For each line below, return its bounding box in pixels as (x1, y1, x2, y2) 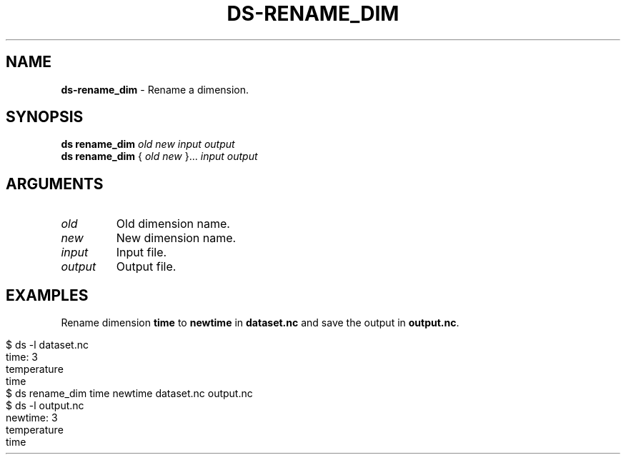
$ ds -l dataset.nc (6, 339, 89, 351)
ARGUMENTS (6, 174, 104, 193)
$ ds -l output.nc (6, 399, 84, 412)
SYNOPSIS (6, 108, 84, 126)
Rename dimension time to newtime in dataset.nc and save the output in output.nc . (61, 316, 459, 329)
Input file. (116, 245, 167, 260)
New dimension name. (116, 231, 237, 246)
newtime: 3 (6, 411, 58, 424)
